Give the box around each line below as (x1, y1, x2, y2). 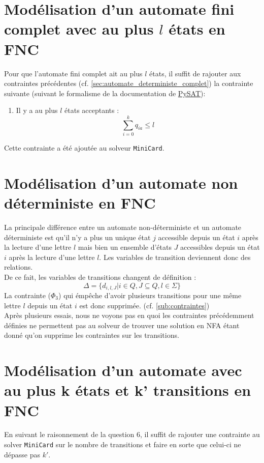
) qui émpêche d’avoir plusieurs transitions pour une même (58, 290, 242, 300)
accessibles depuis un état (180, 242, 260, 252)
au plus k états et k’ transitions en (4, 380, 251, 400)
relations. (4, 262, 33, 272)
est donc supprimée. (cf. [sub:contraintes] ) (79, 300, 210, 310)
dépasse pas (4, 449, 40, 459)
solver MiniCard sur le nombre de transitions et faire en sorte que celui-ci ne (4, 439, 241, 450)
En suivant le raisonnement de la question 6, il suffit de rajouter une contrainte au (4, 429, 260, 440)
